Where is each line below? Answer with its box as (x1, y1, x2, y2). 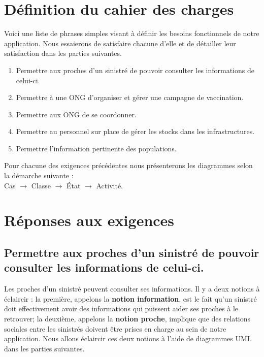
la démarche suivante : (4, 170, 74, 181)
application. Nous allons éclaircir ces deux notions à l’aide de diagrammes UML (4, 333, 252, 344)
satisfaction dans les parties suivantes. (4, 48, 122, 58)
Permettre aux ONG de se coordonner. (16, 109, 137, 119)
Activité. (96, 180, 123, 190)
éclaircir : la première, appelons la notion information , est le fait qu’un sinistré (4, 293, 257, 304)
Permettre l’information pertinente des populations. (16, 143, 177, 153)
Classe (31, 180, 51, 190)
